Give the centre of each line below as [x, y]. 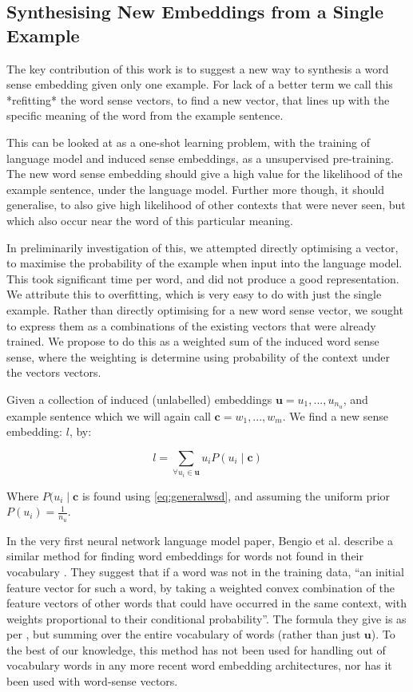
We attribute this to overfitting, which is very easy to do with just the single [194, 294]
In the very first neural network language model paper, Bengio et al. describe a [200, 540]
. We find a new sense [336, 415]
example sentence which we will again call [109, 415]
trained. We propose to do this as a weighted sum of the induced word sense [193, 341]
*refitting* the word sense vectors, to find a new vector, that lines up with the [198, 99]
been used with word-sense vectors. [92, 681]
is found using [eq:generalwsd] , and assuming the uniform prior [236, 495]
